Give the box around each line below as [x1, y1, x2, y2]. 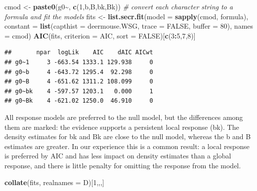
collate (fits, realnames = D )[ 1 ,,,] [4, 177, 104, 187]
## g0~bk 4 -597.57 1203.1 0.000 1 [4, 87, 153, 95]
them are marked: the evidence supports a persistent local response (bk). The [4, 121, 239, 132]
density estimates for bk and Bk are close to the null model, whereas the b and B [4, 131, 251, 142]
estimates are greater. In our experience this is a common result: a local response [4, 141, 250, 151]
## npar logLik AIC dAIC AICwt [4, 49, 153, 56]
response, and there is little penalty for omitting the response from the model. [4, 160, 241, 170]
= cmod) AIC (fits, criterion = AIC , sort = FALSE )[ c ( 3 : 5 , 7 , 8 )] [4, 30, 196, 40]
